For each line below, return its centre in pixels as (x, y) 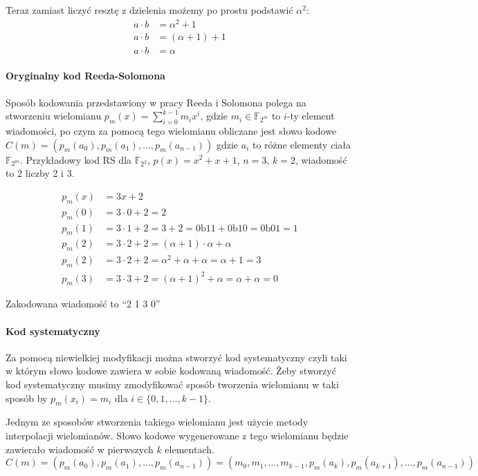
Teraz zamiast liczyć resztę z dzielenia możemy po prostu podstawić (149, 10)
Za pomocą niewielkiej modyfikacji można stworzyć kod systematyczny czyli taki (176, 357)
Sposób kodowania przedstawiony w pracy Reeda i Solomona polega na (156, 102)
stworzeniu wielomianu (54, 116)
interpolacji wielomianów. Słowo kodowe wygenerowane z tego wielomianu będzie (177, 435)
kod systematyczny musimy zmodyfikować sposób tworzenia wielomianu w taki (172, 384)
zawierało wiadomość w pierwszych (80, 449)
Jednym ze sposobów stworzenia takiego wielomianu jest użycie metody (157, 422)
